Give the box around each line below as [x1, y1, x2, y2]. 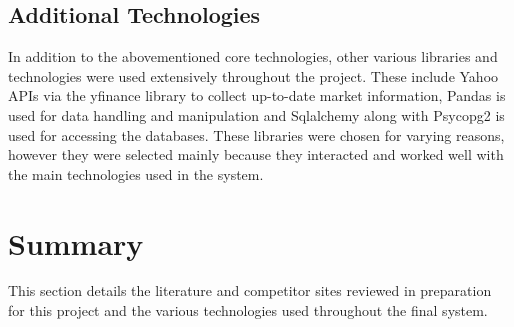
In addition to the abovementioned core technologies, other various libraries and [8, 46, 498, 67]
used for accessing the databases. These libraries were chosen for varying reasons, [8, 124, 505, 145]
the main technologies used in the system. [8, 163, 264, 184]
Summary [8, 222, 144, 263]
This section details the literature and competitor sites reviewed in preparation [8, 280, 492, 301]
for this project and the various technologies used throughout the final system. [8, 300, 488, 321]
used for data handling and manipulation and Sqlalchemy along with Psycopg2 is [8, 104, 505, 125]
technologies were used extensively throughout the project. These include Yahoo [8, 65, 499, 86]
